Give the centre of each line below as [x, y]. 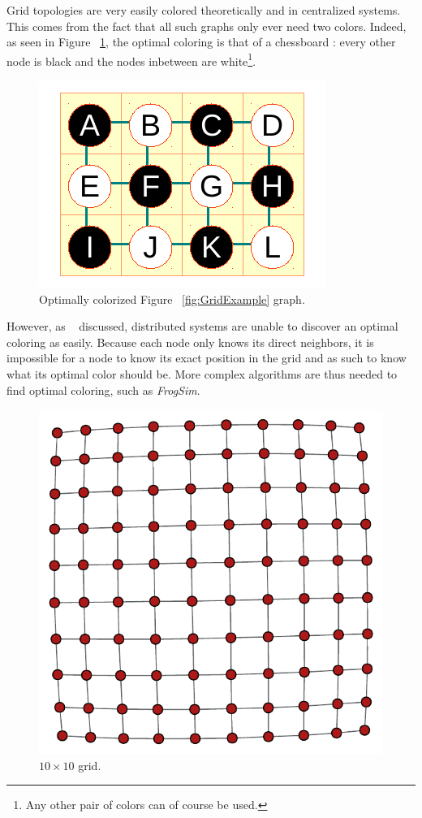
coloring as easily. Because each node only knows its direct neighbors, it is [190, 342]
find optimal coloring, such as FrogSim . [103, 390]
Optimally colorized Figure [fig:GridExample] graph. [172, 299]
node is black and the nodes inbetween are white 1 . [131, 59]
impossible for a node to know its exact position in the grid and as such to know [207, 358]
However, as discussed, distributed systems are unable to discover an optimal [202, 326]
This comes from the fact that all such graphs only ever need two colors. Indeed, [207, 26]
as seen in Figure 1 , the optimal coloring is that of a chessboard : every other [201, 42]
